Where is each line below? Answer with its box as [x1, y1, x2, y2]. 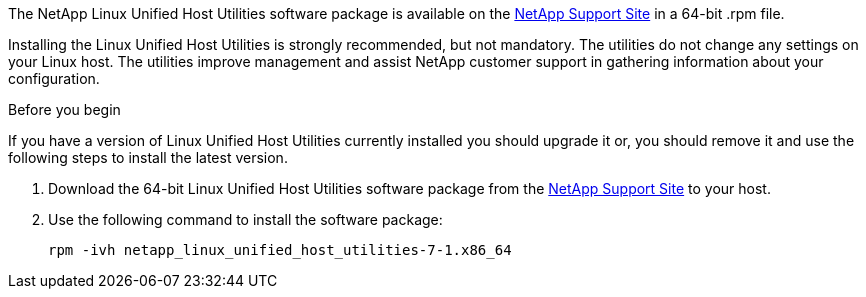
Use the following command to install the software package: [48, 211, 443, 228]
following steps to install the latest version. [8, 149, 288, 166]
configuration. [8, 70, 100, 87]
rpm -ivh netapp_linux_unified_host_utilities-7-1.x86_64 [48, 242, 512, 258]
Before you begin [8, 101, 121, 118]
